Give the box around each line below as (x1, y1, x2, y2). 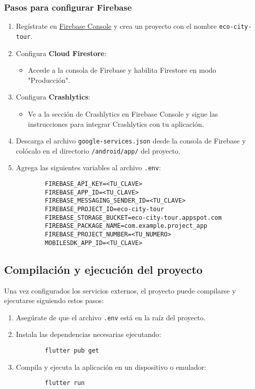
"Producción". (28, 74, 71, 85)
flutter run (45, 379, 85, 387)
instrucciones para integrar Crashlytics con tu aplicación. (28, 118, 204, 129)
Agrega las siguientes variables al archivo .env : (16, 162, 161, 173)
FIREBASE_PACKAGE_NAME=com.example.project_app (45, 222, 208, 230)
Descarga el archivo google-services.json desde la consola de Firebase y (16, 135, 246, 146)
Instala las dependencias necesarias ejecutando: (16, 329, 161, 339)
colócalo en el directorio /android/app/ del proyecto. (16, 145, 180, 156)
